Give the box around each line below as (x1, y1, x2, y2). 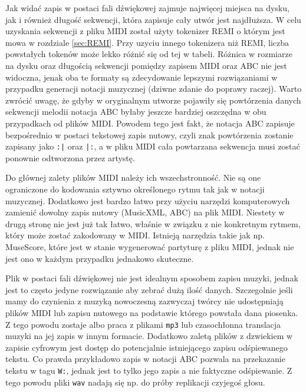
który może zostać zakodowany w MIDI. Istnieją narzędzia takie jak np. (5, 229, 265, 241)
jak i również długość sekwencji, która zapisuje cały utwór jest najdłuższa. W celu (5, 13, 301, 25)
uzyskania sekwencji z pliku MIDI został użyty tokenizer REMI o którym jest (5, 25, 285, 37)
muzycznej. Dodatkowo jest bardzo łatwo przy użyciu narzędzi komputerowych (5, 194, 290, 207)
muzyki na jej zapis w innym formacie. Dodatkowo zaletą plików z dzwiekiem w (5, 330, 293, 342)
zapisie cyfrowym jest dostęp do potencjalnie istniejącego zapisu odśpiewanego (5, 341, 288, 353)
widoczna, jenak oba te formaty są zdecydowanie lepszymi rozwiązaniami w (5, 71, 278, 83)
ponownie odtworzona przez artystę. (5, 151, 135, 164)
